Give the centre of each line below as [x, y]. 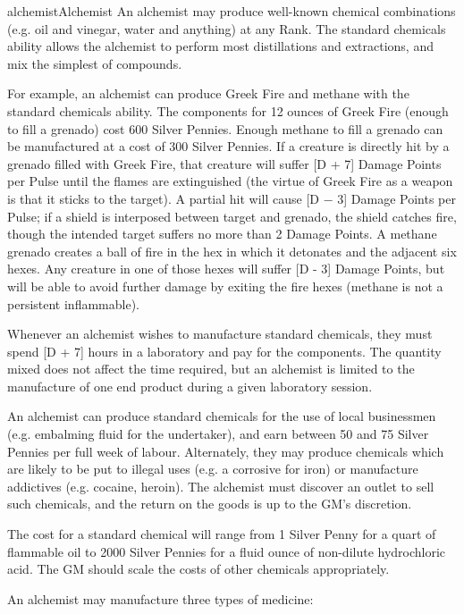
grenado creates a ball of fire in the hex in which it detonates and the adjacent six [232, 251]
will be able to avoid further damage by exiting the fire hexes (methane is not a [225, 286]
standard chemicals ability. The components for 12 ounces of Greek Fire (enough [228, 110]
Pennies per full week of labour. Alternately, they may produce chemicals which [226, 451]
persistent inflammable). [73, 303]
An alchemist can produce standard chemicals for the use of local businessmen [222, 416]
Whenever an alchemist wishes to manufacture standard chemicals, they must [220, 334]
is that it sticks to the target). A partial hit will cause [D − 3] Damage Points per [232, 198]
